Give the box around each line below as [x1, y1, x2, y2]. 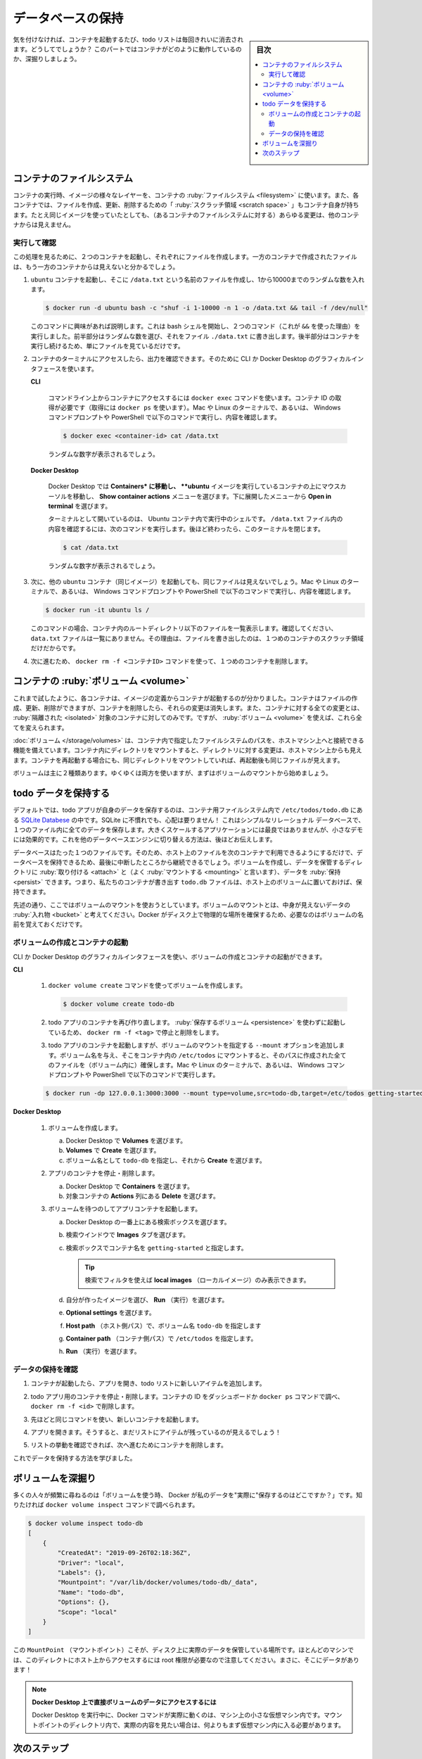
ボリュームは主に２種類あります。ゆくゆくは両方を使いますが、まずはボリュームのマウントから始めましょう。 [13, 769, 332, 777]
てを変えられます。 [13, 723, 68, 732]
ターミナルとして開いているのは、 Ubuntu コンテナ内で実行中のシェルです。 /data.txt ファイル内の [48, 514, 343, 523]
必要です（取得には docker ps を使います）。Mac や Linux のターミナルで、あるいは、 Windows [60, 403, 341, 412]
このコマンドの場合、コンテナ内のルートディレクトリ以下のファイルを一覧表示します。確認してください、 [30, 624, 338, 633]
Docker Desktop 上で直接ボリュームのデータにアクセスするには [32, 1698, 217, 1706]
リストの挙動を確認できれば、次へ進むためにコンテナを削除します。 [30, 1441, 228, 1449]
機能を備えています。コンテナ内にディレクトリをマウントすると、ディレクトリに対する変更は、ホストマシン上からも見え [13, 746, 362, 754]
